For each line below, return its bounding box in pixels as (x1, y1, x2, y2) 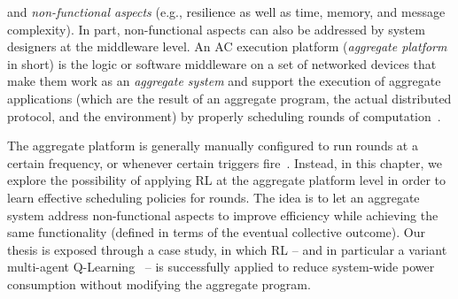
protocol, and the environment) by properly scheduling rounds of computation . (7, 106, 441, 125)
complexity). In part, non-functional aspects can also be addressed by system (7, 19, 425, 38)
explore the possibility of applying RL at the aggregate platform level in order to (7, 171, 446, 189)
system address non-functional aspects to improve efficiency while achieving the (7, 205, 439, 224)
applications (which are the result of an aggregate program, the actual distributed (7, 88, 452, 107)
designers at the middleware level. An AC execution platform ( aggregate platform (7, 37, 447, 56)
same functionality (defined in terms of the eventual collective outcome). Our (7, 223, 425, 241)
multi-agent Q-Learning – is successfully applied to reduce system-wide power (7, 257, 435, 276)
